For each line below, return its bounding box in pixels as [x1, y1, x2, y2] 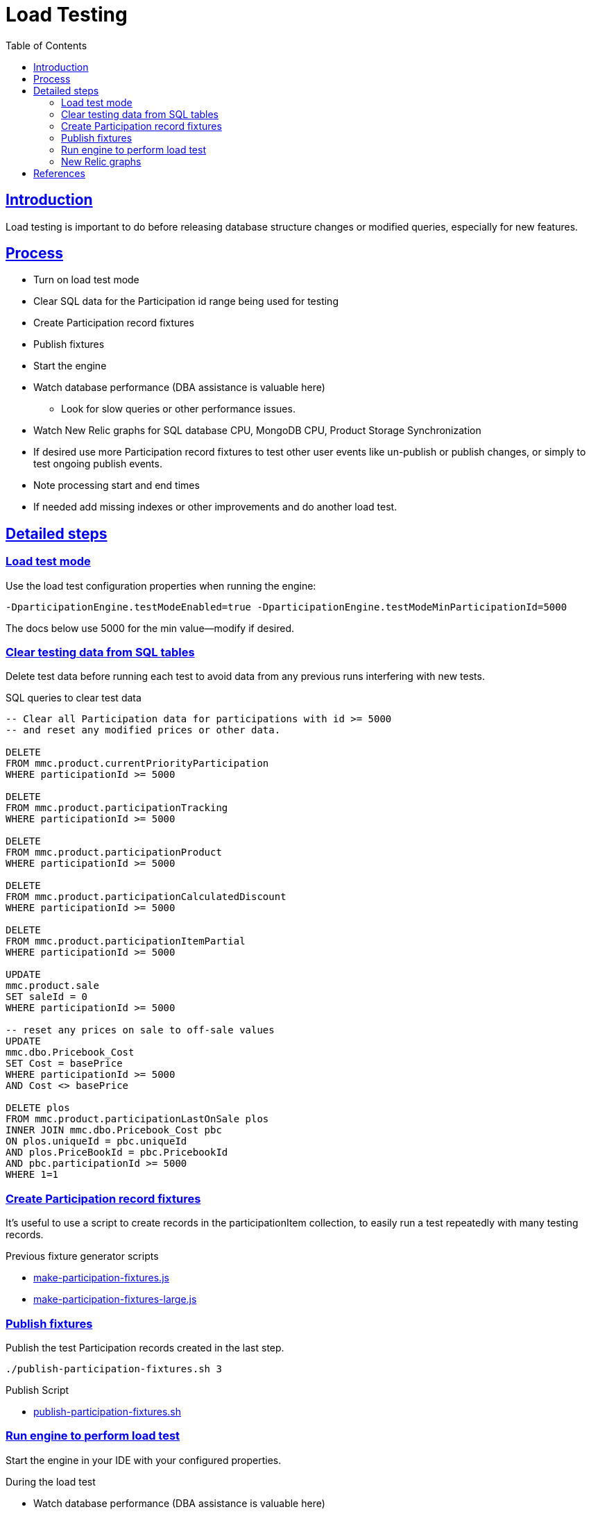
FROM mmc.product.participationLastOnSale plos [6, 1113, 269, 1125]
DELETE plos [6, 1102, 70, 1114]
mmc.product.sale [6, 980, 99, 992]
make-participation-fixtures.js [33, 1272, 169, 1284]
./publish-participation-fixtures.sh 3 [6, 1363, 222, 1374]
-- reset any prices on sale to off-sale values [6, 1024, 275, 1036]
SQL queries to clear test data [6, 692, 142, 704]
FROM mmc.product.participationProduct [6, 847, 222, 858]
